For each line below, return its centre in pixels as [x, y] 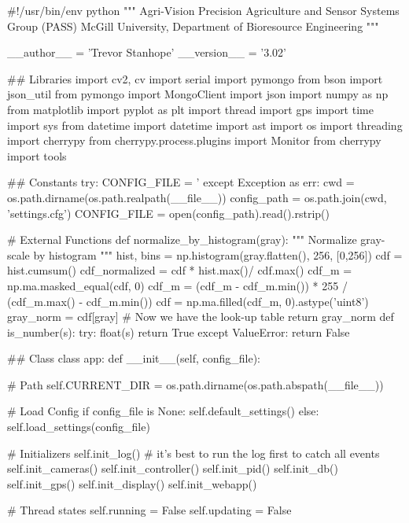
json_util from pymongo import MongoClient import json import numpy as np [198, 94]
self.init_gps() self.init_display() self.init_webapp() [132, 483]
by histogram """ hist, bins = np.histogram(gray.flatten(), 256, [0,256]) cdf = [218, 254]
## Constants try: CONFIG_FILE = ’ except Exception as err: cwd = [181, 182]
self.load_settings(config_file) [79, 427]
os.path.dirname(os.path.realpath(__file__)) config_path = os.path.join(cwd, [197, 197]
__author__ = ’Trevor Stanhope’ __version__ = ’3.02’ [147, 52]
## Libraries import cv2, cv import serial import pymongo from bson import [195, 78]
